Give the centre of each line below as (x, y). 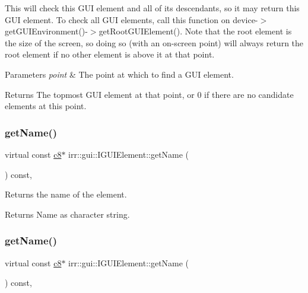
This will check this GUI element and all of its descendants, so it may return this (152, 8)
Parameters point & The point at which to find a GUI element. (119, 74)
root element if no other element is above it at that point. (110, 54)
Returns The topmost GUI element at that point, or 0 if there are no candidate (149, 94)
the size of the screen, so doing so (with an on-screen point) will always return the (154, 42)
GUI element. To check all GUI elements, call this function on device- (131, 19)
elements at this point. (46, 106)
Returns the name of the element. (66, 194)
